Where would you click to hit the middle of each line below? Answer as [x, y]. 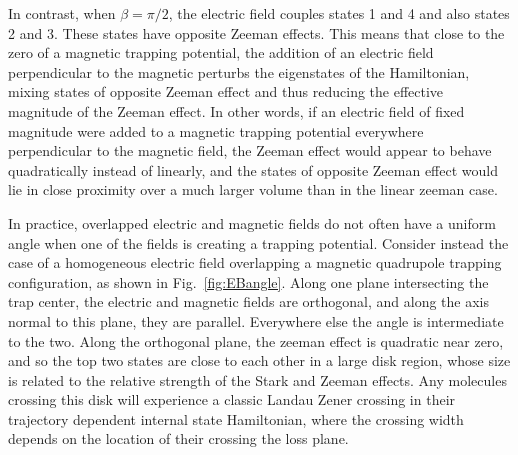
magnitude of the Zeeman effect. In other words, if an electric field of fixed [236, 110]
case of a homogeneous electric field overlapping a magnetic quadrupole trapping [255, 262]
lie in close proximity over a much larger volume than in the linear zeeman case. [253, 189]
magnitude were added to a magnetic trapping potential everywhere [216, 130]
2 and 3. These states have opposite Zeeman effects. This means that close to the [256, 32]
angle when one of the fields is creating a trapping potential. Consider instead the [258, 242]
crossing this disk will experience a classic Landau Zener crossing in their [232, 399]
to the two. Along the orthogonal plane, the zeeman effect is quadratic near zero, [256, 340]
